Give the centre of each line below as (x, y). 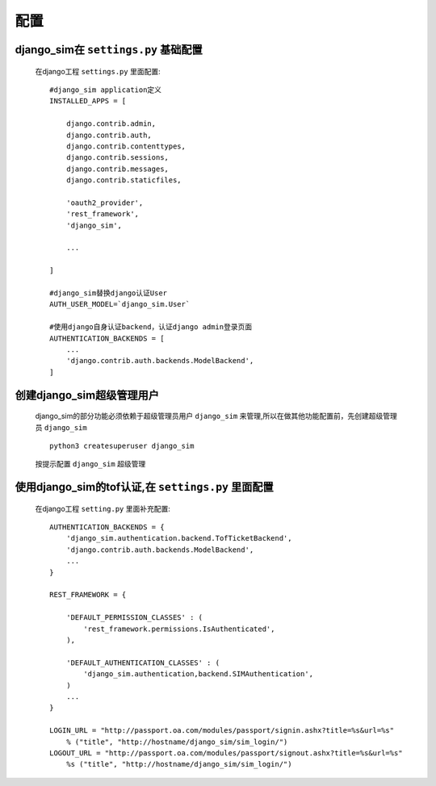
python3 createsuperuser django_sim (122, 445)
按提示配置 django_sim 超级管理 (90, 464)
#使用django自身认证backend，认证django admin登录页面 (151, 327)
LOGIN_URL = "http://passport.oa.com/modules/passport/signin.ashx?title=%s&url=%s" (222, 731)
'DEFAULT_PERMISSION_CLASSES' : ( (134, 618)
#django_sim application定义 (105, 90)
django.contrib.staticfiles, (124, 180)
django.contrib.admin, (111, 124)
